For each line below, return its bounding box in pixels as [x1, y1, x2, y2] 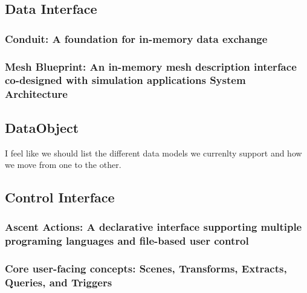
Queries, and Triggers [5, 275, 112, 290]
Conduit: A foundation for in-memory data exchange [5, 31, 268, 46]
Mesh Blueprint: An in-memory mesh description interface [5, 59, 297, 74]
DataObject [5, 118, 79, 137]
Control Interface [5, 188, 115, 207]
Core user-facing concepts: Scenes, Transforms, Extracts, [5, 261, 287, 276]
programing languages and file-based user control [5, 233, 249, 248]
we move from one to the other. [5, 158, 121, 171]
